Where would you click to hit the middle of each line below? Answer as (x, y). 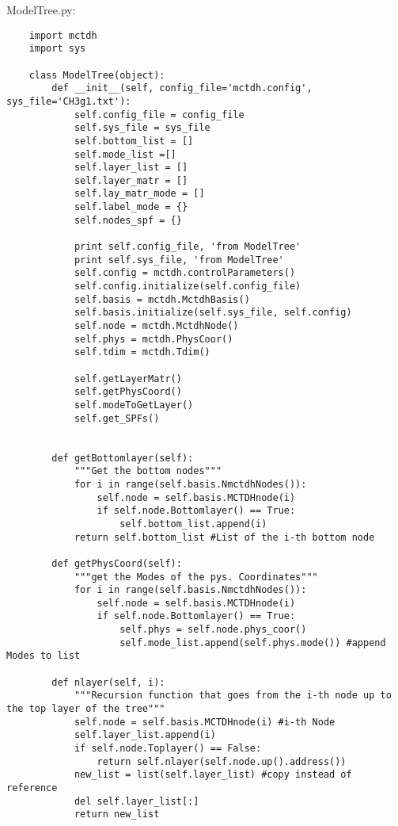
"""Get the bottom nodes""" (148, 471)
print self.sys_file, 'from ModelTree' (179, 260)
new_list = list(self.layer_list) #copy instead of (213, 775)
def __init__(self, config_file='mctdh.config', (182, 88)
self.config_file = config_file (159, 115)
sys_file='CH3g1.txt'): (69, 101)
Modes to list (44, 656)
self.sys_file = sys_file (142, 128)
